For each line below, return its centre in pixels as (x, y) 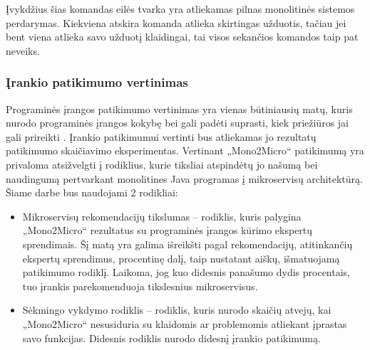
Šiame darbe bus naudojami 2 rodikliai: (92, 192)
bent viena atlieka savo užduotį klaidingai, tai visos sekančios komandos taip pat (182, 37)
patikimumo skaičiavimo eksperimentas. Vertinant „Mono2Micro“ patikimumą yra (185, 150)
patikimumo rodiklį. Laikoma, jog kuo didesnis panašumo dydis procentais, (186, 272)
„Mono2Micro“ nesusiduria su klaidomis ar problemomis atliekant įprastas (185, 323)
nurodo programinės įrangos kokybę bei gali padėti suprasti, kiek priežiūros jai (177, 123)
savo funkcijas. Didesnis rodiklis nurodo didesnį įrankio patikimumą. (171, 338)
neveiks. (23, 50)
